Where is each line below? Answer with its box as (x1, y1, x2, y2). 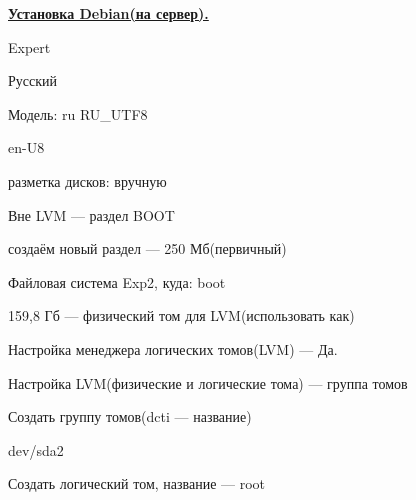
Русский (8, 70, 57, 91)
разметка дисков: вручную (8, 170, 167, 191)
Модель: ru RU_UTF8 (8, 103, 148, 124)
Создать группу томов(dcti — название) (8, 406, 252, 427)
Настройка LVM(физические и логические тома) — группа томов (8, 372, 408, 393)
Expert (8, 36, 51, 57)
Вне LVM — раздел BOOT (8, 204, 175, 225)
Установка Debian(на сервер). (8, 3, 209, 23)
